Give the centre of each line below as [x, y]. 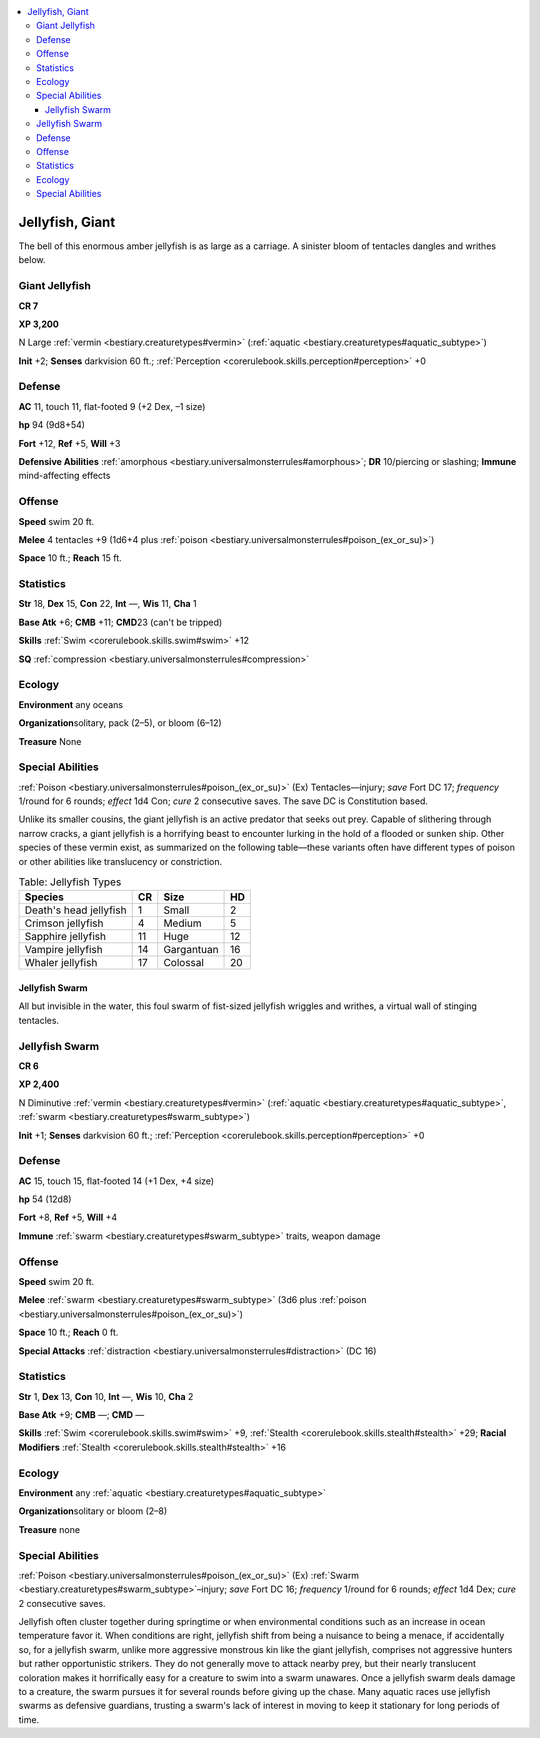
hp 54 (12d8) [45, 1199]
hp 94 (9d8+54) [51, 425]
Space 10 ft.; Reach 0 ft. [68, 1332]
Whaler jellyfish [61, 963]
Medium [182, 923]
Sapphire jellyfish [65, 937]
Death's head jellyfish [75, 910]
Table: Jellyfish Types [70, 882]
